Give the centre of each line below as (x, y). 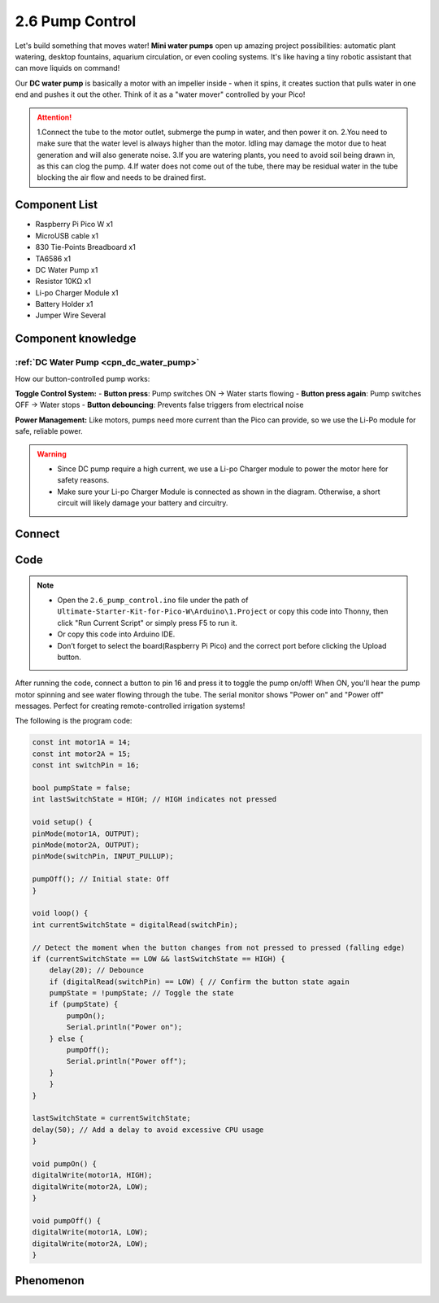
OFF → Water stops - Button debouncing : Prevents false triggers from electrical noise (159, 405)
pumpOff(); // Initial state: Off (101, 879)
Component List (57, 205)
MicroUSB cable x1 (67, 235)
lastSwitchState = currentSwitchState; (111, 1118)
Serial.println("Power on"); (124, 1027)
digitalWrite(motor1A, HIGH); (92, 1175)
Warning (52, 454)
